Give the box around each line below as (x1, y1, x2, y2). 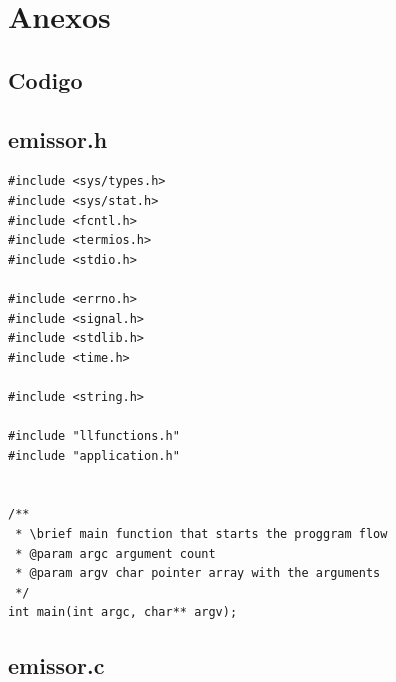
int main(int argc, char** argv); (8, 605, 238, 620)
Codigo (8, 64, 83, 95)
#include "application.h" (8, 448, 180, 463)
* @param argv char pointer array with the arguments (15, 566, 381, 581)
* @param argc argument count (15, 546, 216, 561)
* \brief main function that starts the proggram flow (15, 527, 388, 542)
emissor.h (8, 123, 108, 154)
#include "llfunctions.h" (8, 429, 180, 444)
